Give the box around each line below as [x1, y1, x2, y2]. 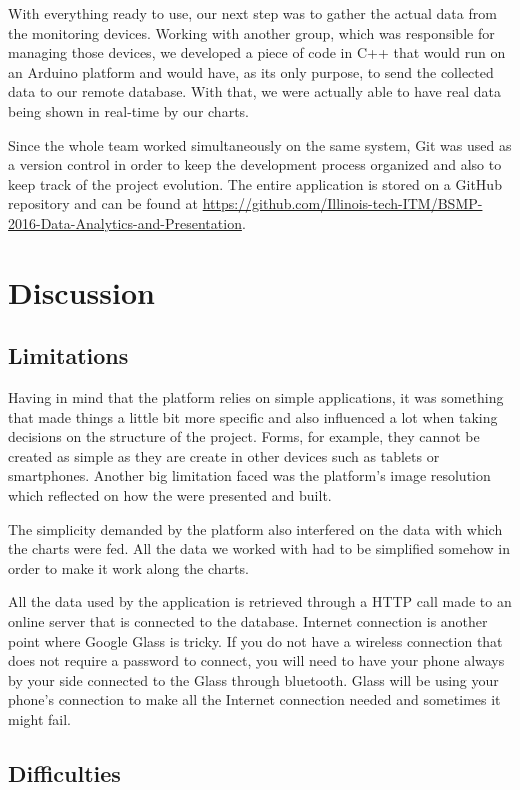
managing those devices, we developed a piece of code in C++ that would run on [8, 42, 506, 63]
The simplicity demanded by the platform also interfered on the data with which [8, 518, 503, 539]
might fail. [8, 709, 72, 730]
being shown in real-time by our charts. [8, 100, 249, 121]
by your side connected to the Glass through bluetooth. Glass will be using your [8, 669, 499, 690]
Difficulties [8, 758, 121, 788]
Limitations [8, 340, 129, 371]
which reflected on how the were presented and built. [8, 485, 332, 506]
